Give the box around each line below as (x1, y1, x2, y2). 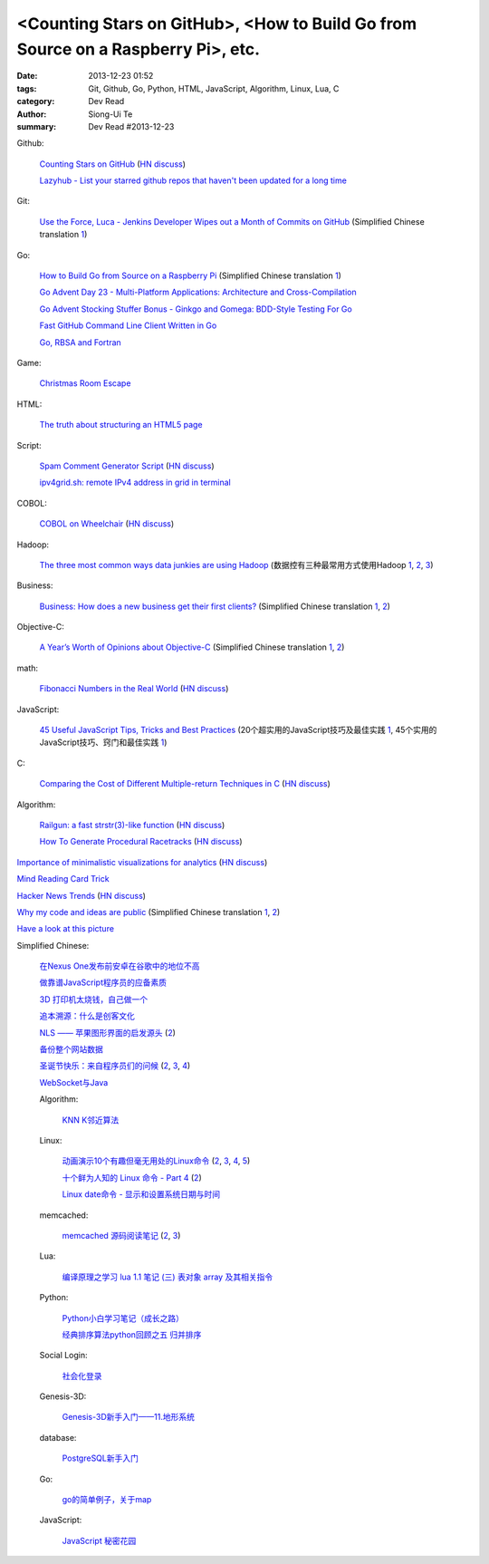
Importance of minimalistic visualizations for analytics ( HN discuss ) (16, 856, 268, 867)
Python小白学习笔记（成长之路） (62, 1312, 185, 1323)
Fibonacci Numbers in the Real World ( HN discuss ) (39, 683, 229, 694)
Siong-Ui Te (88, 109, 133, 120)
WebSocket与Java (39, 1076, 109, 1087)
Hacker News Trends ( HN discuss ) (16, 890, 147, 901)
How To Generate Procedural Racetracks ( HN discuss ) (39, 836, 243, 847)
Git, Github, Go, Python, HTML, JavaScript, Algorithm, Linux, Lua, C (88, 82, 340, 94)
